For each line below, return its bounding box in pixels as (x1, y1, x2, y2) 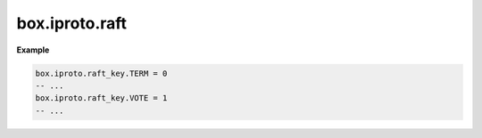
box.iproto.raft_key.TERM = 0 (35, 68, 168, 78)
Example (16, 45, 50, 55)
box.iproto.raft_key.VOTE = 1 (35, 93, 168, 103)
